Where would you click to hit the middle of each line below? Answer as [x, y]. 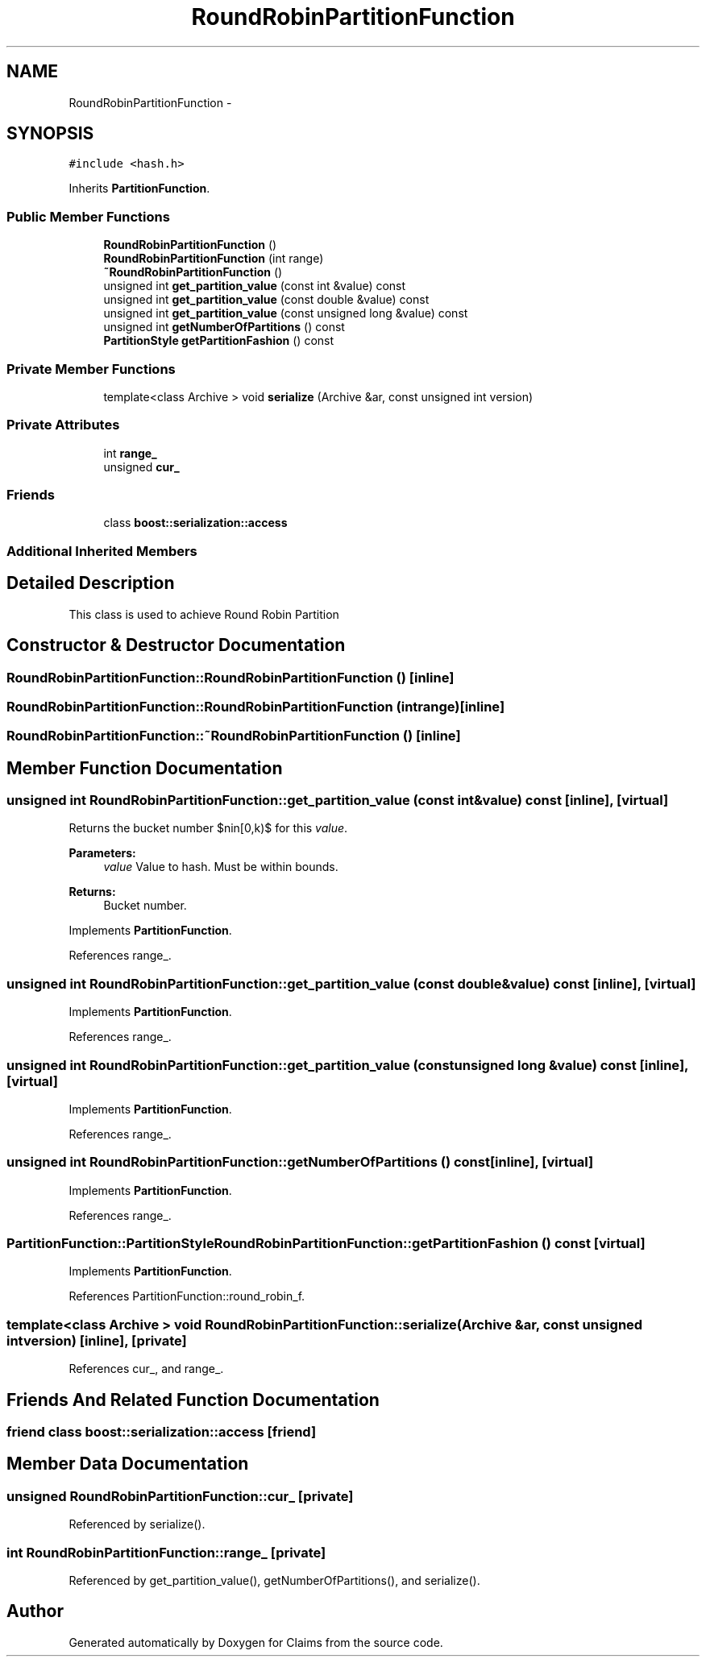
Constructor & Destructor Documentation [176, 645]
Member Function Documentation [145, 768]
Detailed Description [91, 583]
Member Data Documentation [128, 1464]
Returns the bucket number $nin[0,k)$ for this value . [208, 828]
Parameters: [102, 853]
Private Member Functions [91, 369]
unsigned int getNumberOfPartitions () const [224, 327]
